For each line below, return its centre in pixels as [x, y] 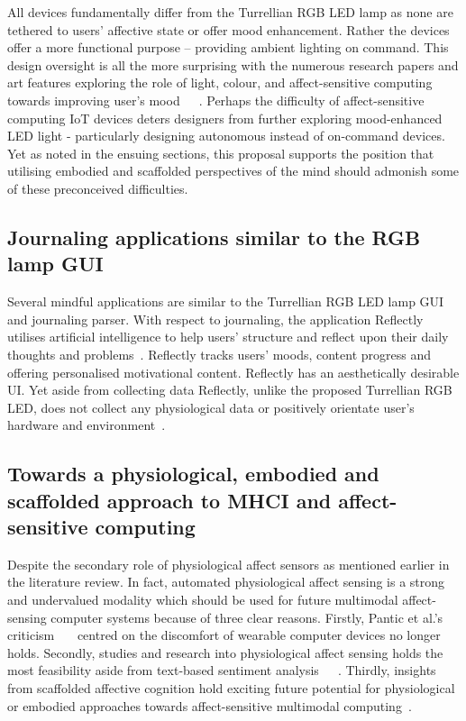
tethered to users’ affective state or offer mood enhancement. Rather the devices [228, 29]
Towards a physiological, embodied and [193, 474]
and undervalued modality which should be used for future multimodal [203, 600]
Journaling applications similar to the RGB [214, 237]
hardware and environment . [87, 425]
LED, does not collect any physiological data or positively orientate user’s [211, 407]
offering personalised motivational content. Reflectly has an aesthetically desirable [233, 372]
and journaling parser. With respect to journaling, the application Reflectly [215, 319]
